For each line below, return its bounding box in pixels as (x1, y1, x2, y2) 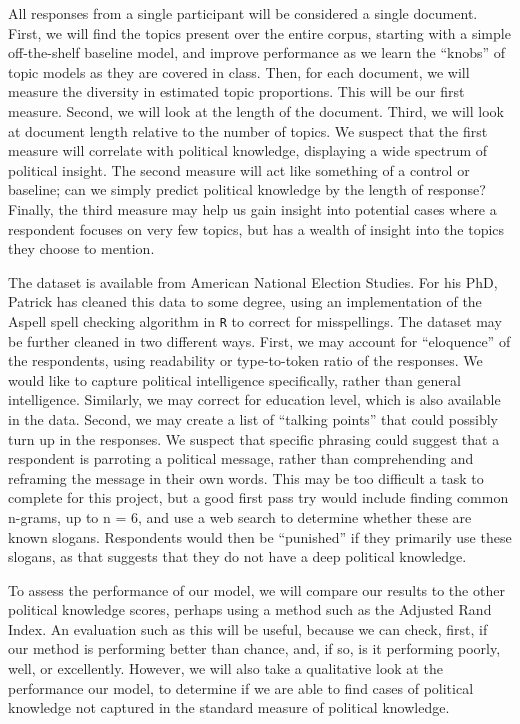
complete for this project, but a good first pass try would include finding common (8, 487, 509, 508)
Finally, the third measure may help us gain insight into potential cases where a (8, 198, 497, 219)
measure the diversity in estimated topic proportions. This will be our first (8, 81, 465, 102)
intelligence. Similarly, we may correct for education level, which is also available (8, 389, 501, 410)
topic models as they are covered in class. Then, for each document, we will (8, 61, 470, 82)
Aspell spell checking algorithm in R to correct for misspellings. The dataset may (8, 310, 502, 331)
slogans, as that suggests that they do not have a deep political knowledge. (8, 546, 467, 567)
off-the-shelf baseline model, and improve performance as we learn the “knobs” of (8, 42, 506, 63)
